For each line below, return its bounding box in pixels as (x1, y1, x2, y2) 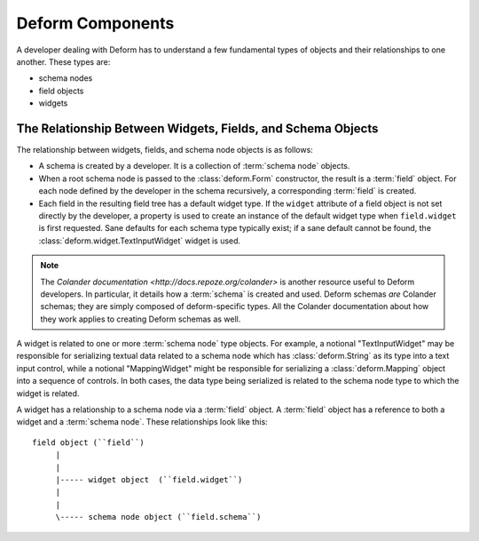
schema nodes (38, 73, 93, 84)
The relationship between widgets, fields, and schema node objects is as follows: (16, 145, 314, 155)
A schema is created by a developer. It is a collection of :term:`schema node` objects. (38, 161, 350, 171)
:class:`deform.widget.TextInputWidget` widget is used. (38, 235, 241, 246)
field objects (38, 85, 84, 96)
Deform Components (16, 13, 175, 33)
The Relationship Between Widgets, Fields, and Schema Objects (16, 121, 379, 136)
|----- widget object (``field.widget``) (55, 475, 243, 484)
